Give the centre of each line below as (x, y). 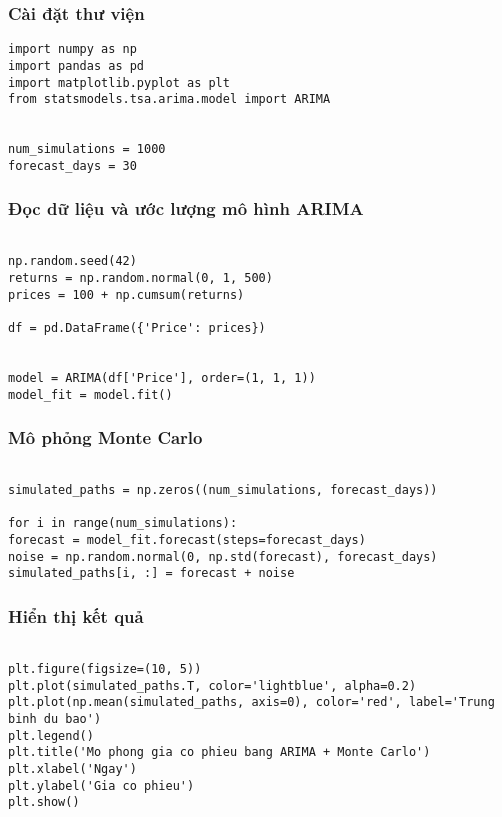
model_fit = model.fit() (90, 394)
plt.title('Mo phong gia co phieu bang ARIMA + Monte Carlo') (219, 752)
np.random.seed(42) (72, 261)
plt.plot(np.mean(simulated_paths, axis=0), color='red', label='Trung (251, 702)
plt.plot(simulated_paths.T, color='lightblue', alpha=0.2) (212, 685)
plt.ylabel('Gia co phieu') (101, 785)
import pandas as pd (76, 65)
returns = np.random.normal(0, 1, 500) (140, 278)
